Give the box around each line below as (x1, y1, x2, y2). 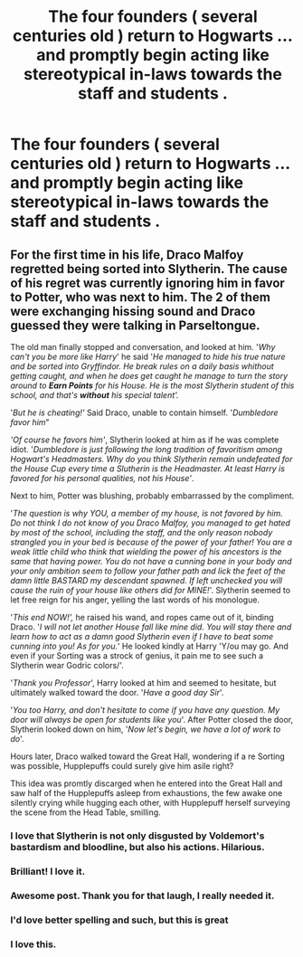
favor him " (10, 417, 50, 427)
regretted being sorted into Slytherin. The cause (10, 261, 289, 277)
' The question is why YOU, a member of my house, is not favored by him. (10, 508, 283, 518)
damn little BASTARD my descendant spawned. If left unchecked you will (10, 575, 283, 585)
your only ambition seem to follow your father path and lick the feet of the (10, 565, 286, 576)
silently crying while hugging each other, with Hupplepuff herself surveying (10, 798, 290, 808)
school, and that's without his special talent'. (10, 390, 179, 400)
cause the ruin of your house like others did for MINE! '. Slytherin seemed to (10, 585, 291, 595)
